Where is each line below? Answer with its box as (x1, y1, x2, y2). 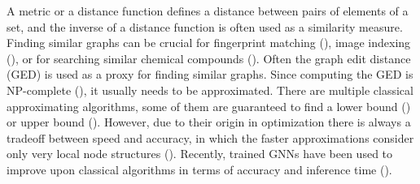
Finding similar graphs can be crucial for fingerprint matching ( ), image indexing (7, 34, 411, 51)
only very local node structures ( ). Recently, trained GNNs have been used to (7, 145, 393, 162)
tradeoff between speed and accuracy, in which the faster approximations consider (7, 129, 414, 146)
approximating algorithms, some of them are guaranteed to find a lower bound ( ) (7, 97, 411, 114)
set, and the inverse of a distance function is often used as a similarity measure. (7, 18, 403, 35)
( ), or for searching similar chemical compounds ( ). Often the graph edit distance (7, 49, 411, 66)
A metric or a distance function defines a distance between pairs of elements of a (7, 2, 409, 19)
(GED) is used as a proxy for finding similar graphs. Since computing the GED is (7, 66, 413, 83)
